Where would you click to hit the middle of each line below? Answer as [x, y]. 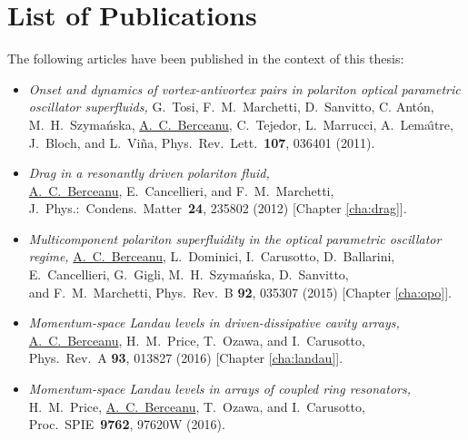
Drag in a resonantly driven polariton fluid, [149, 173]
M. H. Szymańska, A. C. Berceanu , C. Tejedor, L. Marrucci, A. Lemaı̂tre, [241, 124]
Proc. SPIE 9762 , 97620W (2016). [127, 424]
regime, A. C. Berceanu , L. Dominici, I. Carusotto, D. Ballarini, [212, 256]
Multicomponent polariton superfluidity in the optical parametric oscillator [235, 238]
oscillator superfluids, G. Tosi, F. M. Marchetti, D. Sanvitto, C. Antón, [231, 107]
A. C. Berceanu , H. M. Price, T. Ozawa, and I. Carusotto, [197, 340]
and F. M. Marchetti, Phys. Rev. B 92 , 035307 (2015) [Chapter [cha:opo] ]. [240, 292]
